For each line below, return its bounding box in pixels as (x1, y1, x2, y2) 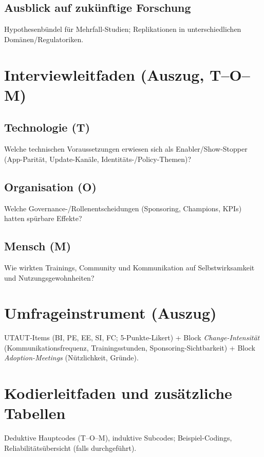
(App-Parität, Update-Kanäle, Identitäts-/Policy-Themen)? (4, 153, 192, 164)
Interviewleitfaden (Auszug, (4, 64, 204, 85)
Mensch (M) (4, 238, 71, 254)
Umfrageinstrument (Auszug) (4, 302, 217, 323)
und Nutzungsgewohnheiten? (4, 272, 95, 283)
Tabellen (4, 403, 66, 424)
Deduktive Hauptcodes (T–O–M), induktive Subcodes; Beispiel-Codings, (4, 432, 232, 443)
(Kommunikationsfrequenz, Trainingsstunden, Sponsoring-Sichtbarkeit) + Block (4, 342, 255, 353)
